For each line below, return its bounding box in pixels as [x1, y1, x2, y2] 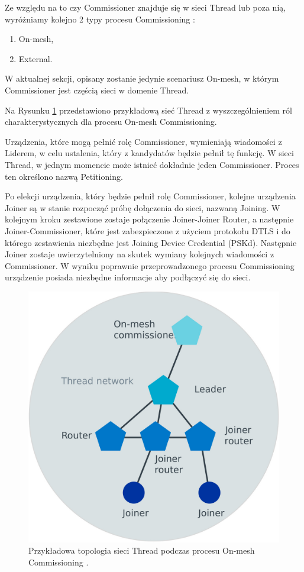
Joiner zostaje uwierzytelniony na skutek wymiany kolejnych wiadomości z [5, 248, 274, 260]
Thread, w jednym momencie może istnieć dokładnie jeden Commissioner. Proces [5, 158, 299, 170]
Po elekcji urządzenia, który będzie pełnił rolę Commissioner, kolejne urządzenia [5, 190, 296, 202]
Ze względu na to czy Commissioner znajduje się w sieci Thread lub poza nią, [5, 1, 286, 13]
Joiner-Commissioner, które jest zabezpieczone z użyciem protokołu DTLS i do [5, 224, 290, 237]
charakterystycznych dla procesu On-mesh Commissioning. [5, 115, 217, 128]
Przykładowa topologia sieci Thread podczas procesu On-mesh [28, 544, 255, 557]
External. [18, 52, 53, 64]
